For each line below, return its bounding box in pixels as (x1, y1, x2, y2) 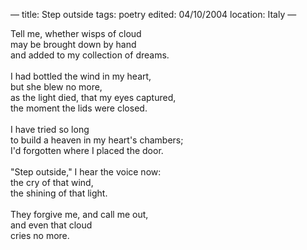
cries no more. (10, 230, 70, 241)
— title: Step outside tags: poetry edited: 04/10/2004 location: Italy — (10, 9, 297, 20)
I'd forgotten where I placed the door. (10, 145, 164, 156)
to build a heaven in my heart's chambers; (10, 134, 184, 146)
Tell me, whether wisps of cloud (10, 28, 142, 39)
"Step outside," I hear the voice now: (10, 166, 162, 178)
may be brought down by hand (10, 39, 137, 50)
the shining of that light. (10, 187, 108, 199)
